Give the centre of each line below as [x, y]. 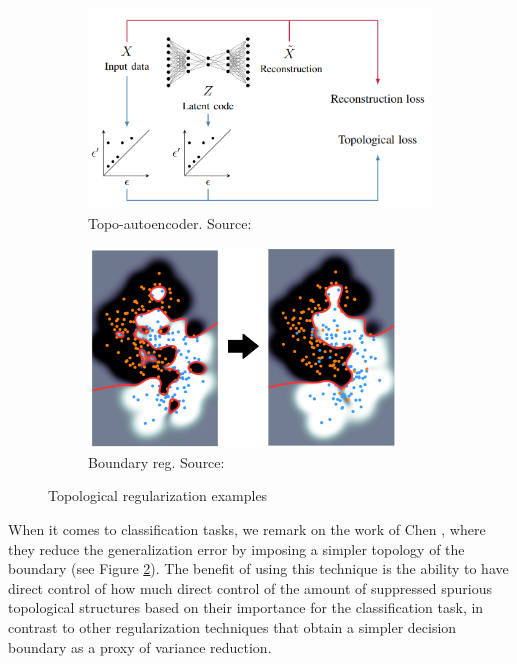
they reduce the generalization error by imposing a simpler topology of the [236, 548]
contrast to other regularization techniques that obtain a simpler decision [232, 626]
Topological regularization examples [158, 495]
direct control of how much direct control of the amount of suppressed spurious [250, 587]
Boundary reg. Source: [156, 461]
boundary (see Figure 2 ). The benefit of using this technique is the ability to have [258, 568]
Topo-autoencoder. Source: [170, 222]
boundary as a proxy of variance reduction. [140, 646]
